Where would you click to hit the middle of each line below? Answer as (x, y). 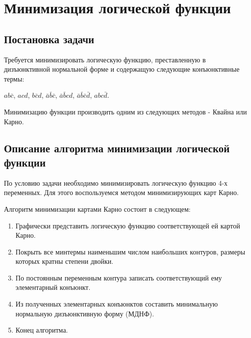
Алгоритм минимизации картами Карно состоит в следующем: (97, 209)
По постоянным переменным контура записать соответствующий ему (119, 277)
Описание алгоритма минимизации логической (117, 148)
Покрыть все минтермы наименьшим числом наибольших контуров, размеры (130, 251)
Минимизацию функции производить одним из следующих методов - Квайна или (125, 111)
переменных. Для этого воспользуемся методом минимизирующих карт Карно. (121, 192)
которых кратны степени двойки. (64, 261)
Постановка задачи (49, 39)
